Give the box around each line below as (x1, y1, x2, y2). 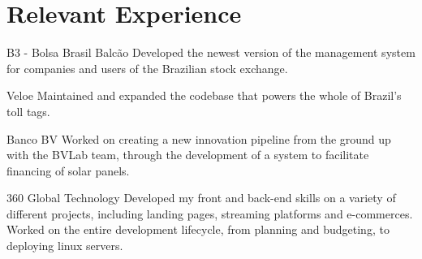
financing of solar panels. (6, 162, 130, 179)
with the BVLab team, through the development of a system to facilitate (6, 146, 369, 163)
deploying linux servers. (6, 237, 123, 254)
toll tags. (6, 102, 50, 119)
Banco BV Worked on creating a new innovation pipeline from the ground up (6, 130, 391, 147)
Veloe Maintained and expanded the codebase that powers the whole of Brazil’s (6, 87, 402, 104)
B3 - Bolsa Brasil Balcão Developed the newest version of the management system (6, 44, 416, 61)
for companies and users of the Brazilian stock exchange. (6, 59, 288, 76)
